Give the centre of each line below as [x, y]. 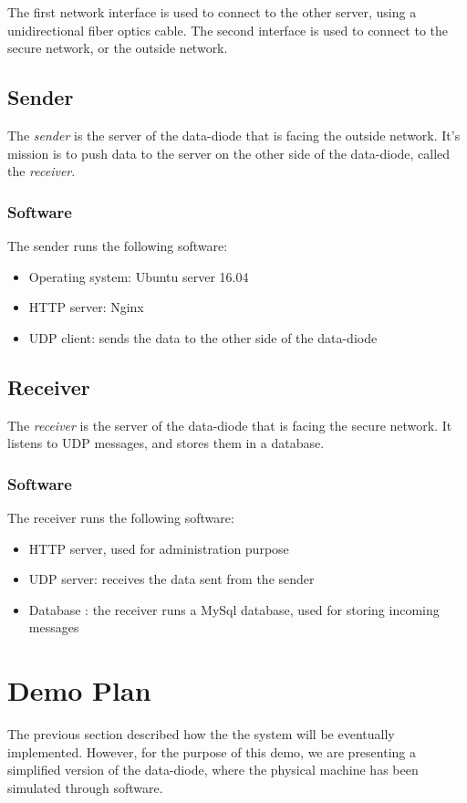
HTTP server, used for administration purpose [159, 548]
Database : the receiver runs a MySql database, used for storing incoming [234, 609]
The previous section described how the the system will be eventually [201, 734]
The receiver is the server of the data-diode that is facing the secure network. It [230, 425]
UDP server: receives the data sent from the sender [171, 579]
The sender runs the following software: [118, 245]
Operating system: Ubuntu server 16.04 [139, 276]
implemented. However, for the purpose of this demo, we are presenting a [212, 751]
